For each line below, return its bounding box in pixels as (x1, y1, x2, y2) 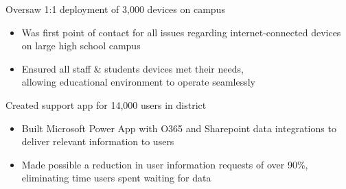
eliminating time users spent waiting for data (21, 171, 211, 185)
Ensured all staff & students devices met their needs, (21, 61, 244, 75)
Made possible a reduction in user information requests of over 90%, (21, 157, 308, 171)
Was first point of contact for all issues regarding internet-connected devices (21, 25, 341, 39)
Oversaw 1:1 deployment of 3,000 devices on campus (5, 2, 225, 16)
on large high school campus (21, 38, 141, 53)
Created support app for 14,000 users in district (5, 97, 207, 112)
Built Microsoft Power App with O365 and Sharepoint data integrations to (21, 121, 336, 135)
